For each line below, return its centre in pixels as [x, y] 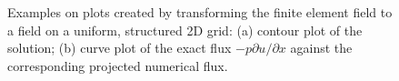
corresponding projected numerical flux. [118, 65]
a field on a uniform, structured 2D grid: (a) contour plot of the [185, 30]
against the [321, 48]
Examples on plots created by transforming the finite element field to [200, 12]
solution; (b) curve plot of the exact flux [120, 48]
